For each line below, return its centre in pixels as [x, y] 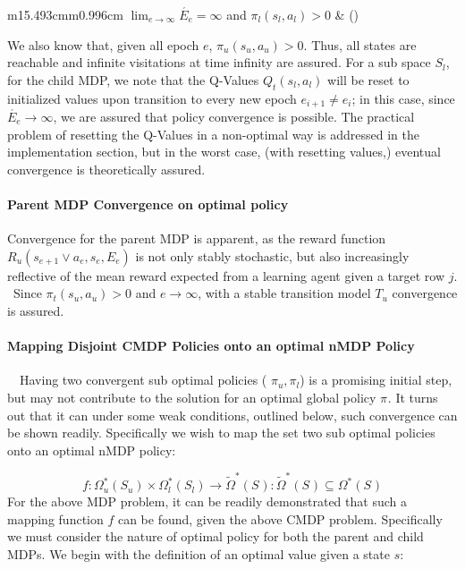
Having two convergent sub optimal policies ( [143, 380]
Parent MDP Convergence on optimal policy [148, 204]
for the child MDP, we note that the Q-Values [133, 79]
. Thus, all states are [360, 44]
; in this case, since [403, 98]
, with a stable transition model [284, 293]
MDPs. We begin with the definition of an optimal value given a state [199, 553]
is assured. [36, 310]
